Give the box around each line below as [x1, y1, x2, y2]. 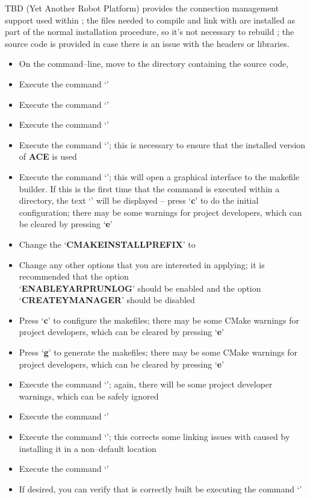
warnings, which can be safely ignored [19, 389, 159, 402]
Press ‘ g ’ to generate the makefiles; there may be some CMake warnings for [19, 346, 298, 359]
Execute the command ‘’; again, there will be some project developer [19, 378, 273, 391]
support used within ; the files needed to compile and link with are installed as [5, 13, 295, 26]
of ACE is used [19, 150, 77, 163]
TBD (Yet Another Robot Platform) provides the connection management [5, 2, 279, 14]
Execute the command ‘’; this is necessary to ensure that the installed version [19, 138, 306, 151]
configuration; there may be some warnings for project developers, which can [19, 206, 302, 218]
